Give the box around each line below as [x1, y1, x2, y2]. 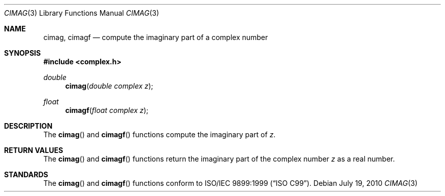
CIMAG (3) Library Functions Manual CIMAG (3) [4, 9, 160, 17]
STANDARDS [4, 170, 48, 179]
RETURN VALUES [4, 146, 63, 154]
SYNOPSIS [4, 49, 41, 57]
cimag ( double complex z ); [65, 82, 153, 90]
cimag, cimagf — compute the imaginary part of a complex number [43, 33, 268, 42]
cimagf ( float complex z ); [65, 106, 149, 114]
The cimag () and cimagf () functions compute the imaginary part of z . [43, 130, 276, 139]
